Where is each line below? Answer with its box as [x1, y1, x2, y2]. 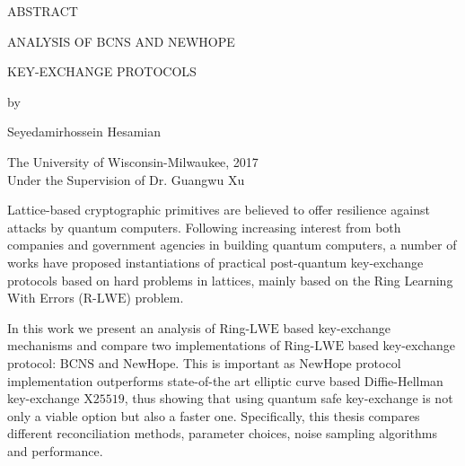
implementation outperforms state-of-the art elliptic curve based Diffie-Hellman [7, 371, 443, 390]
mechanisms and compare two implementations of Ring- [7, 336, 315, 355]
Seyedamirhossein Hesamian [7, 122, 161, 141]
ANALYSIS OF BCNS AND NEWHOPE [7, 31, 235, 50]
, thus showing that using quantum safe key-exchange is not [124, 389, 453, 408]
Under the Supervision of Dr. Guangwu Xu [7, 170, 245, 189]
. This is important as [175, 353, 295, 372]
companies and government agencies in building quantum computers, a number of [7, 235, 457, 254]
